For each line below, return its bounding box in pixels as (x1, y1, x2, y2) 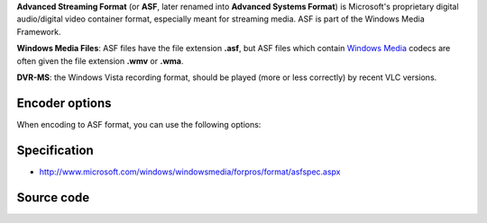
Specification (16, 142, 94, 157)
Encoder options (16, 95, 112, 111)
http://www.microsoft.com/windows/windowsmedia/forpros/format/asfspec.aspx (39, 166, 342, 177)
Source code (16, 190, 90, 205)
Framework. (16, 26, 61, 37)
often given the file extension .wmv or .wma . (16, 55, 184, 67)
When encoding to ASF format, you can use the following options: (16, 119, 262, 129)
